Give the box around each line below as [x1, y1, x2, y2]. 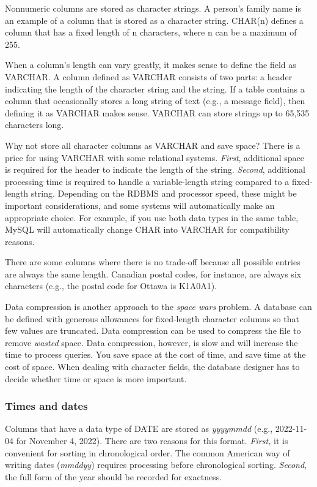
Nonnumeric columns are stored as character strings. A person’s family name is [5, 2, 302, 14]
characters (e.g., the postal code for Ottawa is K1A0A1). [5, 279, 217, 292]
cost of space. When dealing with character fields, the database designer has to [5, 360, 300, 373]
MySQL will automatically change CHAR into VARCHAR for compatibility [5, 223, 290, 236]
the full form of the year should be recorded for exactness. [5, 470, 222, 483]
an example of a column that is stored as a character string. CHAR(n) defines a [5, 13, 304, 26]
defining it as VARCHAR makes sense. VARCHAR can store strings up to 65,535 [5, 106, 310, 119]
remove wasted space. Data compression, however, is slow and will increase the [5, 336, 298, 349]
